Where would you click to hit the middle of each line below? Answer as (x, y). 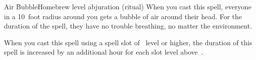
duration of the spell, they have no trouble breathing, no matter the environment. (128, 26)
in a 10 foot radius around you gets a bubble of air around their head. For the (123, 16)
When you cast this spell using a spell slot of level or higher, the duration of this (128, 42)
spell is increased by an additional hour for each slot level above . (104, 52)
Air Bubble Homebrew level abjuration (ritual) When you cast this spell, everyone (128, 6)
